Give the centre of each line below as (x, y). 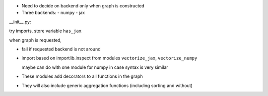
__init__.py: (20, 22)
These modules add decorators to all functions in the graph (82, 76)
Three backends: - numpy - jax (53, 13)
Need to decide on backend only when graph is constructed (83, 6)
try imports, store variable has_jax (45, 31)
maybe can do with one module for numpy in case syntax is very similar (95, 67)
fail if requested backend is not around (61, 49)
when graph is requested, (35, 40)
